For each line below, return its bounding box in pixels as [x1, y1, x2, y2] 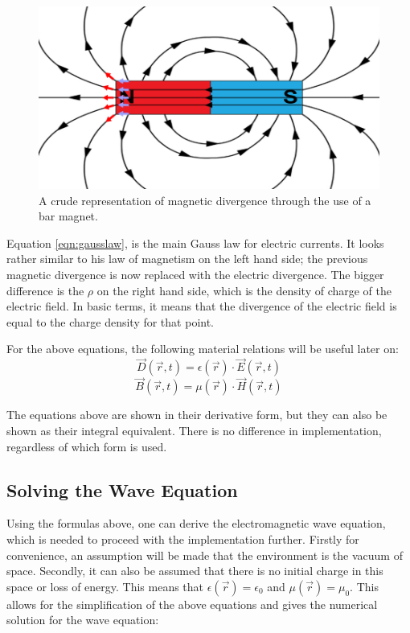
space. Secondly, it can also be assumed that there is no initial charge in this [6, 562, 383, 579]
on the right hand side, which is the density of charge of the [96, 282, 392, 298]
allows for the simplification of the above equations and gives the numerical [6, 595, 378, 612]
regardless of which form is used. [6, 438, 167, 454]
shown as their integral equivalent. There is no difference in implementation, [6, 422, 382, 439]
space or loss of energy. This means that [6, 578, 204, 594]
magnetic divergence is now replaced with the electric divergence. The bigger [6, 266, 384, 283]
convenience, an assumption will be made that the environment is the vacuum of [6, 546, 403, 563]
